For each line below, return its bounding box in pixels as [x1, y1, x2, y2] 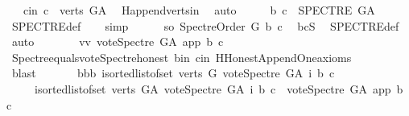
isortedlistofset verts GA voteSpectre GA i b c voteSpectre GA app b [34, 80, 403, 97]
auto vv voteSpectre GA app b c [11, 33, 224, 50]
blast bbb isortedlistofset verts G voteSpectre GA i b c [11, 64, 335, 81]
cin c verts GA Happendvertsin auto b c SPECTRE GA [23, 2, 375, 18]
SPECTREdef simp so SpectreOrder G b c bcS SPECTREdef [11, 17, 399, 34]
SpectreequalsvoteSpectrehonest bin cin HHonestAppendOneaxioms [11, 48, 352, 65]
